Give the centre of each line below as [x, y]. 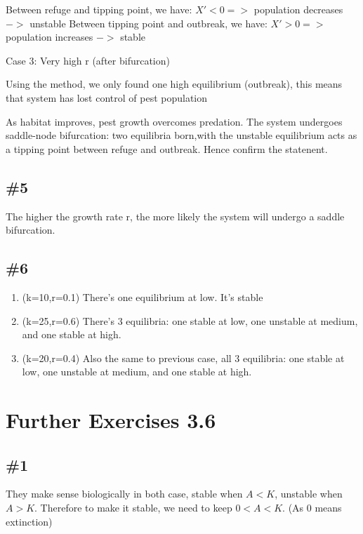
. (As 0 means [312, 508]
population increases [49, 37]
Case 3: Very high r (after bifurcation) [88, 60]
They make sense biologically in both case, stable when [124, 494]
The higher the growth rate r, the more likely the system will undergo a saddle [175, 216]
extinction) [29, 521]
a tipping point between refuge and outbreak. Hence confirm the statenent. [167, 148]
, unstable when [309, 494]
